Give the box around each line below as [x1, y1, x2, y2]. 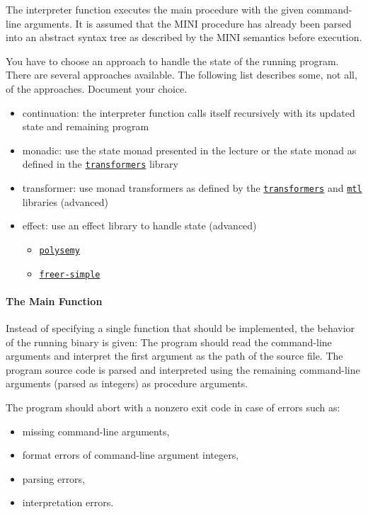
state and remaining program [22, 119, 149, 134]
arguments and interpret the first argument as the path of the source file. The [6, 348, 343, 363]
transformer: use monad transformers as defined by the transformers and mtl [22, 181, 362, 195]
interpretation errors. [22, 495, 114, 510]
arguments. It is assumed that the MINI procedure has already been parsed [24, 16, 352, 30]
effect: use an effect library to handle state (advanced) [22, 218, 257, 233]
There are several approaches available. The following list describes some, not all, [6, 67, 357, 82]
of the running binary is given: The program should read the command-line [6, 334, 332, 349]
